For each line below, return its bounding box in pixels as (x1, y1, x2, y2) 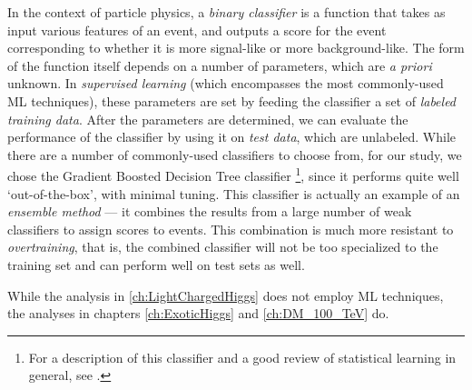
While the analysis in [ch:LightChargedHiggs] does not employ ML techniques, (7, 285, 444, 305)
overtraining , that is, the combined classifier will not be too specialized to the (7, 237, 438, 256)
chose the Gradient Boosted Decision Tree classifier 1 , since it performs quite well (7, 164, 459, 185)
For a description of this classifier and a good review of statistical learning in (28, 347, 457, 366)
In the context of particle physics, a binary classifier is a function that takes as (7, 3, 446, 21)
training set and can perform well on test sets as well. (7, 255, 305, 274)
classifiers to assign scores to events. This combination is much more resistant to (7, 219, 454, 238)
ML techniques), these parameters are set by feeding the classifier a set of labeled (7, 91, 457, 110)
